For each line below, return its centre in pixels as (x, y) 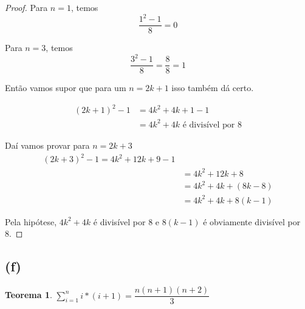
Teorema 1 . (29, 295)
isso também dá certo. (213, 88)
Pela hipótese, (31, 221)
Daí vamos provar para (47, 145)
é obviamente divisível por (252, 221)
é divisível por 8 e (126, 221)
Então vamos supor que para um (66, 88)
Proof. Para (26, 7)
